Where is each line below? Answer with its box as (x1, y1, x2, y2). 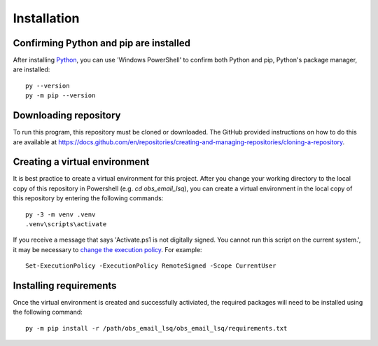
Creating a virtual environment (13, 156, 150, 168)
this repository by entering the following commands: (13, 194, 164, 202)
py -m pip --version (25, 92, 96, 99)
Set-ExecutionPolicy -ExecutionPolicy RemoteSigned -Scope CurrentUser (25, 262, 276, 270)
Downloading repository (13, 109, 121, 122)
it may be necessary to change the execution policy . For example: (13, 245, 202, 254)
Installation (13, 11, 80, 26)
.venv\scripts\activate (25, 221, 107, 228)
